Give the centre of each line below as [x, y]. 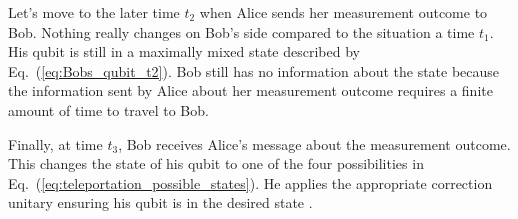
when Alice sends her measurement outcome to [343, 12]
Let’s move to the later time [94, 12]
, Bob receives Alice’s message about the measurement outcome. [314, 143]
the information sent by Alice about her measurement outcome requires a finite [250, 90]
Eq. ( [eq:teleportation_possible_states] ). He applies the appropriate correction [250, 182]
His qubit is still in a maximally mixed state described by [184, 51]
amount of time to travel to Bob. [108, 109]
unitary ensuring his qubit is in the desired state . [160, 202]
